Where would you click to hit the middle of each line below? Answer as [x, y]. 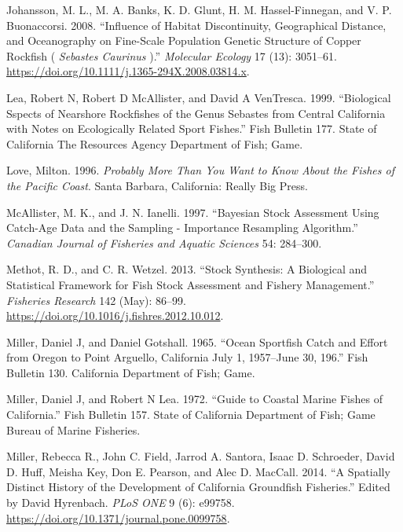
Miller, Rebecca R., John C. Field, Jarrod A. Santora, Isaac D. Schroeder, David [201, 456]
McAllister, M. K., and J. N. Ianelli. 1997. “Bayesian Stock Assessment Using [193, 212]
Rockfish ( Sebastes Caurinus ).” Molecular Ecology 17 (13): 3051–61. [172, 55]
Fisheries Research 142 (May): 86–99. [96, 300]
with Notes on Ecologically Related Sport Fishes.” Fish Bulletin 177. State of [192, 128]
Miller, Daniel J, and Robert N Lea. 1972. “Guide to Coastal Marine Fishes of [194, 399]
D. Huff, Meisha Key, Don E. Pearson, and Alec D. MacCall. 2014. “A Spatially [198, 471]
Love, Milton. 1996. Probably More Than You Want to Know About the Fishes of [200, 170]
